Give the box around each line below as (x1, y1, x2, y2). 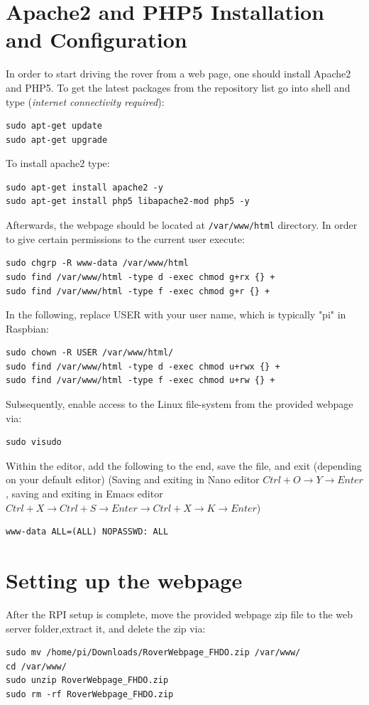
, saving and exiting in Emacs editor (6, 486, 163, 501)
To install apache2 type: (6, 156, 110, 171)
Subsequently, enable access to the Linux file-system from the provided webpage (6, 397, 353, 411)
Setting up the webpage (6, 566, 243, 594)
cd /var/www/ (6, 661, 67, 672)
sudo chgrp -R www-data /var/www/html (6, 258, 189, 269)
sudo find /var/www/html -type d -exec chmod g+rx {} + (6, 271, 275, 282)
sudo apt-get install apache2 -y (6, 182, 163, 193)
